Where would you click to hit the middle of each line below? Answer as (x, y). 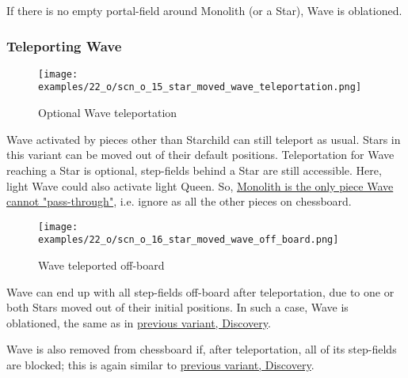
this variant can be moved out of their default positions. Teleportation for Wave (200, 155)
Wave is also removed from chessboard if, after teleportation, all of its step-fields (202, 349)
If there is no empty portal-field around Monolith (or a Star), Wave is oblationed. (204, 10)
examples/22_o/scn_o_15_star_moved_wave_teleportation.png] (200, 87)
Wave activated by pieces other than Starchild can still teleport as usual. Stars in (204, 139)
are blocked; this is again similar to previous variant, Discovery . (160, 364)
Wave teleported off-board (101, 265)
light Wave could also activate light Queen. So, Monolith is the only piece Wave (200, 185)
